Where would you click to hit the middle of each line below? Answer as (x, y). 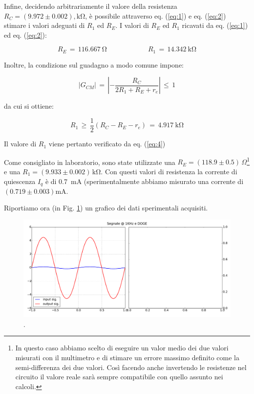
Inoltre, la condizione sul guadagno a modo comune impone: (94, 64)
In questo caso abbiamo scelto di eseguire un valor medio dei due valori (122, 348)
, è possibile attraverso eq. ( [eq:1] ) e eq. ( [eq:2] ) (156, 15)
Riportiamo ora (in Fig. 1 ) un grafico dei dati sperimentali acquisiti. (106, 207)
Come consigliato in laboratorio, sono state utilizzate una (90, 162)
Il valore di (20, 144)
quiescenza (20, 181)
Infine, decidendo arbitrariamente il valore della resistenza (91, 6)
